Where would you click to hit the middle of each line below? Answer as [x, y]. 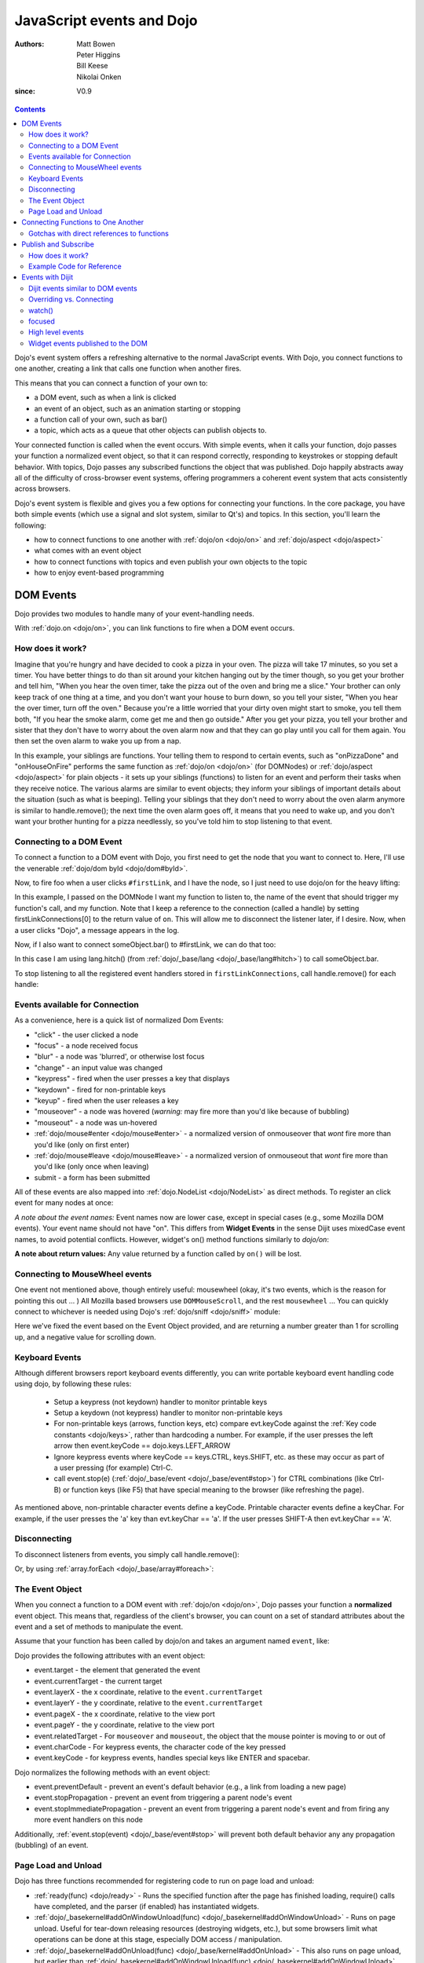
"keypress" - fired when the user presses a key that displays [132, 1079]
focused [42, 321]
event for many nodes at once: [64, 1203]
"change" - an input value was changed [99, 1067]
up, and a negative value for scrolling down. [85, 1337]
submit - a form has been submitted [92, 1177]
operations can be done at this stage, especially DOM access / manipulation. [158, 1939]
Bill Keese [92, 66]
